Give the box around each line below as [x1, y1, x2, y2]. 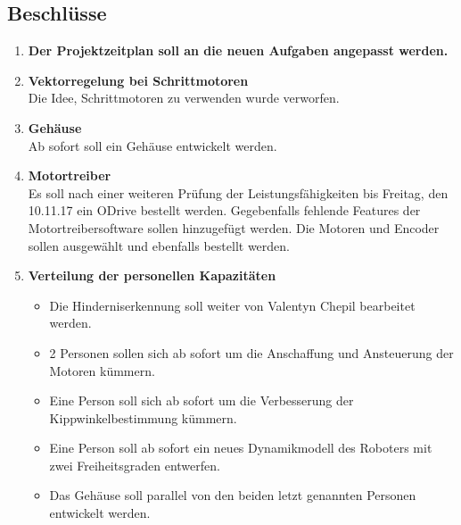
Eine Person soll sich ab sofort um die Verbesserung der [49, 391, 354, 410]
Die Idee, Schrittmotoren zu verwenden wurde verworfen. [28, 88, 340, 107]
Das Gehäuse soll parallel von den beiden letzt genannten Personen [49, 486, 416, 504]
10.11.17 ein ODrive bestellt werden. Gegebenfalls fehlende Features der [28, 201, 421, 220]
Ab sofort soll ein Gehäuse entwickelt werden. [28, 136, 277, 154]
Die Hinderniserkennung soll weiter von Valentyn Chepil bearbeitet [49, 296, 416, 314]
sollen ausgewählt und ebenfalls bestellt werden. [28, 236, 290, 254]
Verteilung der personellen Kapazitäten [28, 266, 276, 285]
